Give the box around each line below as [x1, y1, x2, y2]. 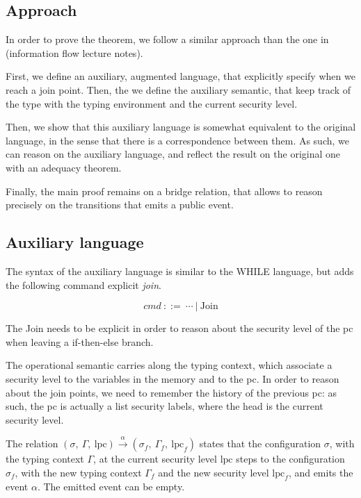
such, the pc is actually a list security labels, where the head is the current [6, 399, 323, 413]
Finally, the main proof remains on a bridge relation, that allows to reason [6, 183, 323, 198]
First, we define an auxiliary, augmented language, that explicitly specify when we [6, 69, 355, 83]
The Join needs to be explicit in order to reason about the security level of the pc [6, 321, 353, 335]
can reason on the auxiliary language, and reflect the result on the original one [6, 147, 341, 161]
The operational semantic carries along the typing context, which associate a [6, 358, 332, 372]
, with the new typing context [15, 465, 142, 479]
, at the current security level [93, 451, 217, 466]
